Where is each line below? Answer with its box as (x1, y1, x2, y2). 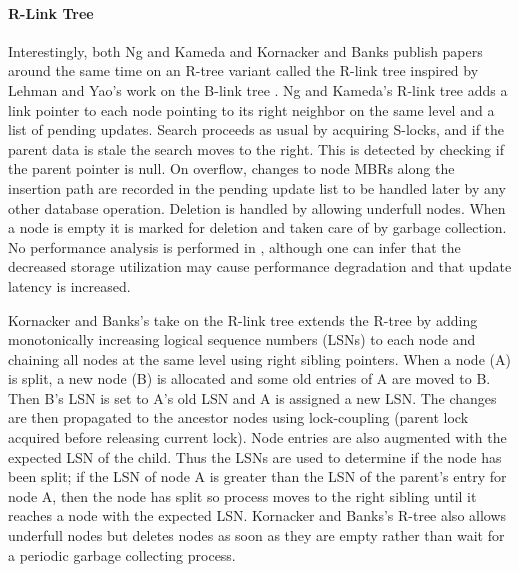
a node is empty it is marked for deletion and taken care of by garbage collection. (8, 217, 507, 238)
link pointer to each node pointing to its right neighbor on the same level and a (8, 99, 495, 120)
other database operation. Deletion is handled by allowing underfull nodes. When (8, 197, 506, 218)
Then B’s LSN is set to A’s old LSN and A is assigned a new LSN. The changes (8, 387, 497, 408)
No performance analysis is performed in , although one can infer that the (8, 236, 461, 257)
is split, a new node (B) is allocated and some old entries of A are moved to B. (8, 368, 491, 389)
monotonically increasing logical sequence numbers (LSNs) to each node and (8, 329, 476, 350)
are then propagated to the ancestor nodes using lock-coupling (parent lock (8, 407, 469, 428)
